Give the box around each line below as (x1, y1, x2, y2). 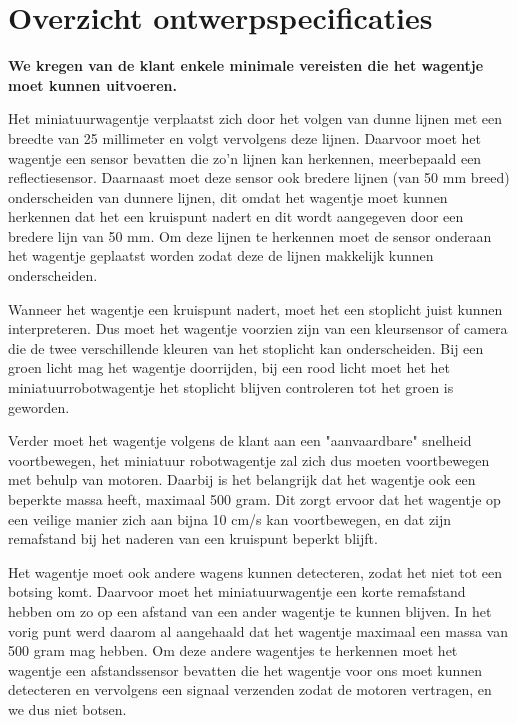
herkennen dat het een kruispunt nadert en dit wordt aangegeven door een (8, 206, 464, 227)
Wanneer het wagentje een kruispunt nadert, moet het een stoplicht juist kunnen (8, 298, 503, 319)
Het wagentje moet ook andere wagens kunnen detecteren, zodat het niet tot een (8, 561, 502, 582)
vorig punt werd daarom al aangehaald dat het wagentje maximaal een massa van (8, 620, 508, 641)
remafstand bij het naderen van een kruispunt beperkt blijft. (8, 528, 378, 549)
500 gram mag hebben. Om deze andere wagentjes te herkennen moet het (8, 640, 458, 661)
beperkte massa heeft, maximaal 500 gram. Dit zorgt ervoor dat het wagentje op (8, 489, 501, 509)
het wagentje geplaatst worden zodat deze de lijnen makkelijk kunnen (8, 245, 434, 266)
